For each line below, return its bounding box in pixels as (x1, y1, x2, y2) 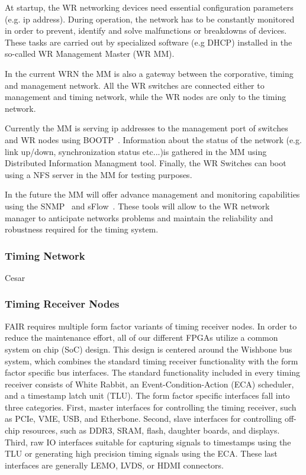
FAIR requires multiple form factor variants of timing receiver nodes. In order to (5, 319, 297, 332)
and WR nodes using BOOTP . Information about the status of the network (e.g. (5, 133, 302, 146)
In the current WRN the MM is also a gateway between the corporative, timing (5, 67, 294, 79)
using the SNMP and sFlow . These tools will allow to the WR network (5, 199, 270, 212)
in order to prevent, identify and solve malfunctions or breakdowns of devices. (5, 24, 287, 37)
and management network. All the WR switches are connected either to (5, 79, 265, 91)
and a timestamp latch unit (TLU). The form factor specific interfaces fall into (5, 389, 290, 402)
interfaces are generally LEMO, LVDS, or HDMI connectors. (5, 458, 224, 471)
